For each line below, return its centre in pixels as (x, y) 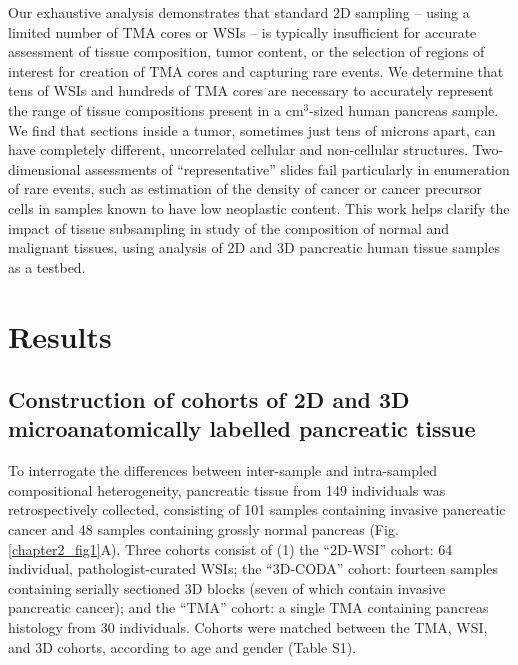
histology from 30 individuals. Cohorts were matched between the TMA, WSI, (248, 627)
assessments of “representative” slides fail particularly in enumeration (297, 168)
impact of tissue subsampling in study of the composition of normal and (229, 227)
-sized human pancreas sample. (404, 109)
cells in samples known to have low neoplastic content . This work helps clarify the (259, 207)
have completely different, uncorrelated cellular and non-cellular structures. (238, 149)
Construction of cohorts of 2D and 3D (209, 399)
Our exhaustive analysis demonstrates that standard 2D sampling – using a (239, 12)
